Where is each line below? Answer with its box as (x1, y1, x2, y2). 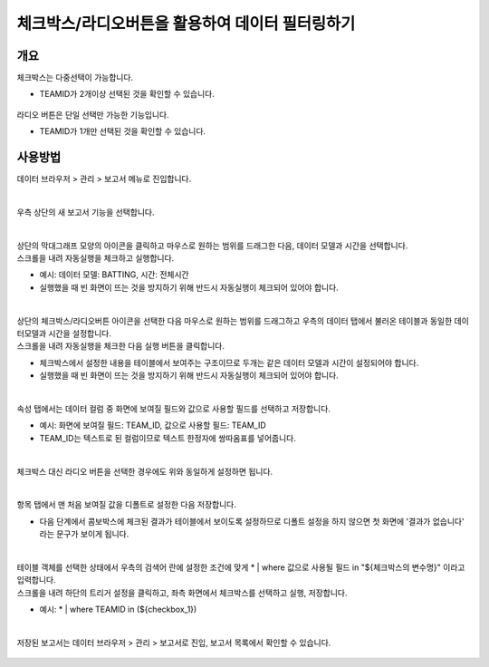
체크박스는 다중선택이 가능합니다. (16, 72, 134, 83)
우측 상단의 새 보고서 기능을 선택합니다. (16, 207, 155, 217)
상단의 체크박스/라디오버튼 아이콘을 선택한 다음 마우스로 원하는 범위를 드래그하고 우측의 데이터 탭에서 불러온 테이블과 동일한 (16, 315, 453, 326)
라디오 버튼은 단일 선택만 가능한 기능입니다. (16, 109, 169, 120)
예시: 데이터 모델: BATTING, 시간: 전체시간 (39, 269, 189, 280)
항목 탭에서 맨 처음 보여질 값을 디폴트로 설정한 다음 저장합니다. (16, 499, 237, 510)
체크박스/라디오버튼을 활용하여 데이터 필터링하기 (16, 14, 356, 34)
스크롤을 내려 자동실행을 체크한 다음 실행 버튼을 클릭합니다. (16, 341, 225, 352)
